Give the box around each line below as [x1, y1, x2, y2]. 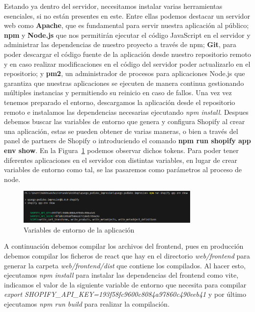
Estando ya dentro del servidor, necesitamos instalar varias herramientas [4, 1, 223, 11]
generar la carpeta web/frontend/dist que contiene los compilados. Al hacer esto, [4, 260, 246, 270]
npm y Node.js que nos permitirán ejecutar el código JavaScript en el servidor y [4, 29, 251, 40]
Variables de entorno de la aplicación [24, 224, 135, 234]
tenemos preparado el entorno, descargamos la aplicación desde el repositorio [4, 97, 235, 107]
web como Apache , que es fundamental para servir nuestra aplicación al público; [4, 20, 249, 30]
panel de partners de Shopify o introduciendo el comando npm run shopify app [4, 135, 251, 146]
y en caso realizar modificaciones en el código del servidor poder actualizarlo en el [4, 58, 251, 69]
